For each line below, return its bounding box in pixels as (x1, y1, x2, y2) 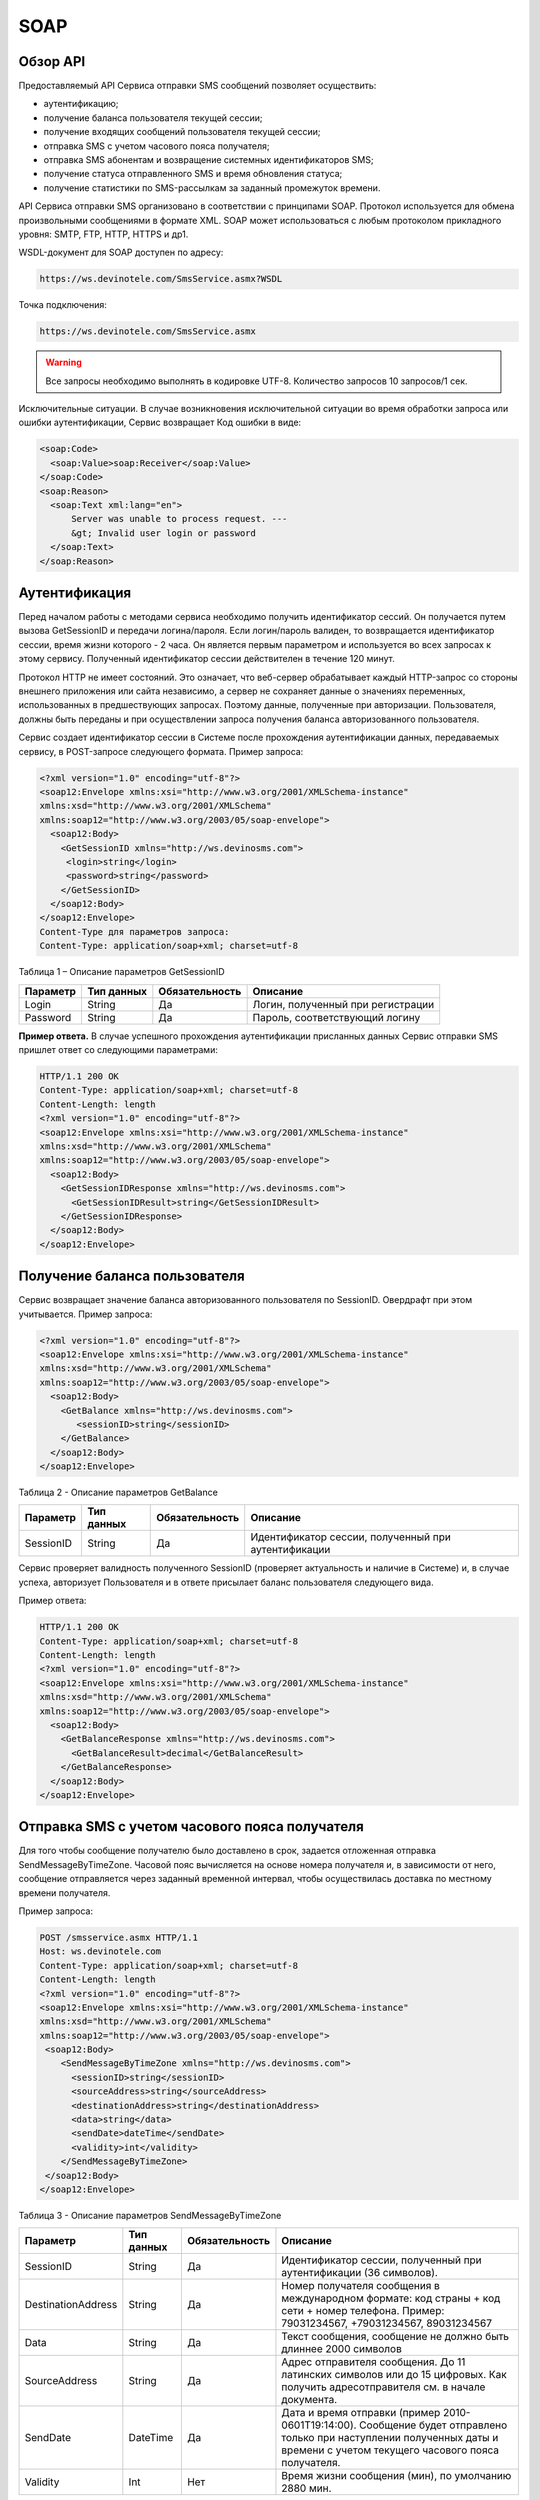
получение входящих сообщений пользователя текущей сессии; (43, 126, 321, 138)
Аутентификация (18, 584, 132, 601)
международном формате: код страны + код (281, 2291, 501, 2305)
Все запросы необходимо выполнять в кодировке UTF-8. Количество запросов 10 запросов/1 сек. (45, 375, 469, 387)
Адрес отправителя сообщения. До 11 (281, 2355, 466, 2369)
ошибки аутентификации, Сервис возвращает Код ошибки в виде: (18, 416, 302, 429)
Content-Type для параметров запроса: (39, 926, 230, 937)
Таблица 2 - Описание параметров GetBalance (18, 1486, 219, 1499)
